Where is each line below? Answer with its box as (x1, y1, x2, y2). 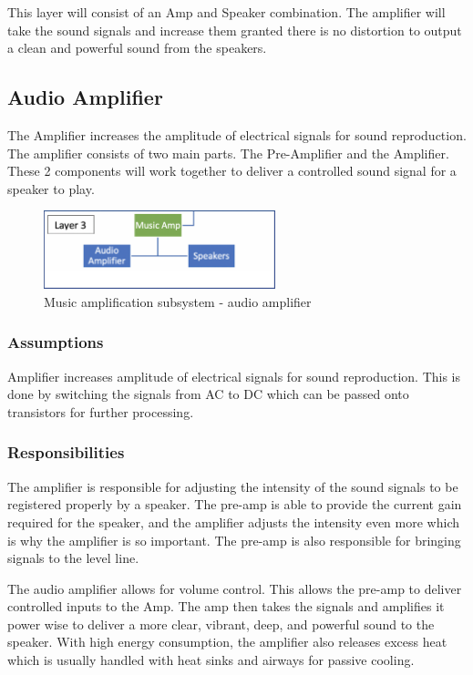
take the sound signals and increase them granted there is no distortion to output (7, 20, 462, 39)
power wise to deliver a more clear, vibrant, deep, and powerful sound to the (7, 614, 435, 633)
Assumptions (7, 331, 104, 353)
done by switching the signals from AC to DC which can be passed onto (7, 384, 409, 404)
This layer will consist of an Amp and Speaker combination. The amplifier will (7, 3, 446, 21)
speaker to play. (7, 179, 95, 198)
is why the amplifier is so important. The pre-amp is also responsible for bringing (7, 530, 461, 549)
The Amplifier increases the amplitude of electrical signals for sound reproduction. (7, 125, 467, 144)
